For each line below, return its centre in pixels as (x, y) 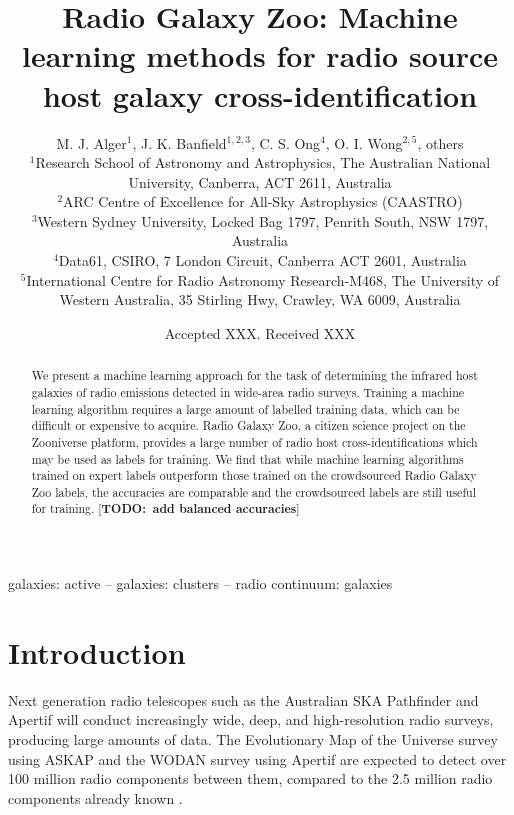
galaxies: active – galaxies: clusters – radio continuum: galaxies (200, 583)
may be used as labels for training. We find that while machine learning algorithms (247, 458)
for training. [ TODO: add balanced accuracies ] (165, 509)
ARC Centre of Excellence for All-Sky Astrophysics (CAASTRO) (263, 201)
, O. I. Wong (364, 142)
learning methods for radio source (259, 55)
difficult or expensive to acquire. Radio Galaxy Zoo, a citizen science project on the (248, 425)
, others (440, 142)
